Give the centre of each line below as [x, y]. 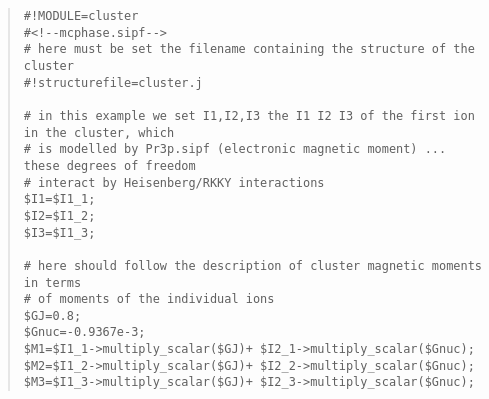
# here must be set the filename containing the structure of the [249, 49]
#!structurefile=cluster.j [113, 82]
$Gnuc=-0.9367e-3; [84, 332]
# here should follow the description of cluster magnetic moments [252, 265]
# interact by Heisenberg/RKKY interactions [174, 182]
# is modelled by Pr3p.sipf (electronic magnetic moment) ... [235, 149]
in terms [52, 282]
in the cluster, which [99, 132]
